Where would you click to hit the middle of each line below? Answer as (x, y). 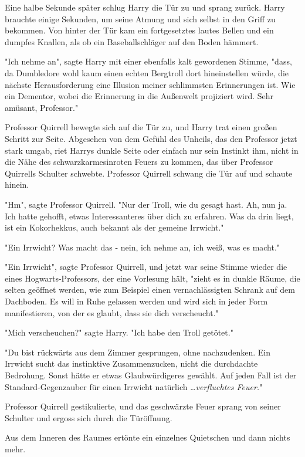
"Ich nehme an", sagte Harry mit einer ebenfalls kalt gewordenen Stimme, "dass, (148, 61)
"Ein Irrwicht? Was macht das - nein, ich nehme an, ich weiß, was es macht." (143, 247)
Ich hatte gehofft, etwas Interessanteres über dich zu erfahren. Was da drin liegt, (149, 216)
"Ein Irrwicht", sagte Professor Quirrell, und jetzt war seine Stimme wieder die (146, 267)
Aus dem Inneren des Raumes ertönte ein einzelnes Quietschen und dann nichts (148, 437)
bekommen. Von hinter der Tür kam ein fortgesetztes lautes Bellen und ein (139, 30)
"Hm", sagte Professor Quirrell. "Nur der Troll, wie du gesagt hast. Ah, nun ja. (146, 204)
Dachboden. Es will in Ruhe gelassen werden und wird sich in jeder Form (136, 301)
